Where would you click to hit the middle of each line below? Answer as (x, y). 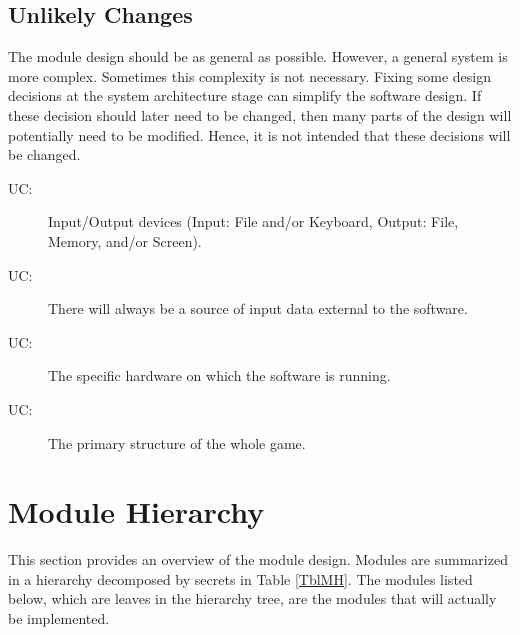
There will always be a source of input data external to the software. (258, 308)
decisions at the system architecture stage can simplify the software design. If (245, 95)
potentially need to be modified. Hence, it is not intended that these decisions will (259, 134)
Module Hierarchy (136, 511)
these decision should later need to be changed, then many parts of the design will (260, 114)
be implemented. (59, 618)
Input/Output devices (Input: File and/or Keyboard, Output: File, (253, 221)
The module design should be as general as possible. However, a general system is (258, 56)
